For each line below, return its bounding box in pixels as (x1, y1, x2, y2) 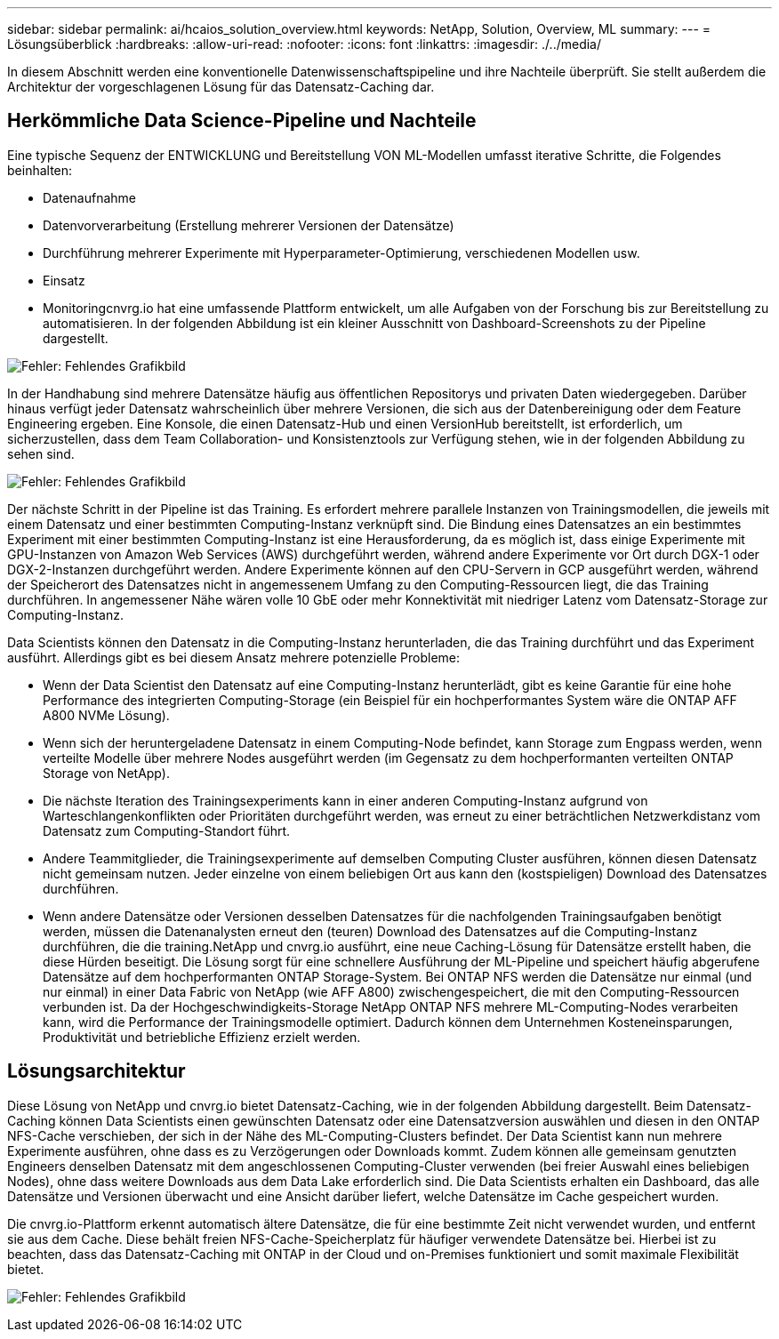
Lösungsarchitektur (7, 1060, 186, 1083)
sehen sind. (7, 445, 75, 461)
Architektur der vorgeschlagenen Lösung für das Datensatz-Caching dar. (7, 79, 435, 94)
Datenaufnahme (43, 189, 136, 205)
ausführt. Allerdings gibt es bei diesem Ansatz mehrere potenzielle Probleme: (7, 649, 461, 665)
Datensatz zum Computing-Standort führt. (43, 822, 291, 838)
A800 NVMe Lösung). (43, 707, 170, 723)
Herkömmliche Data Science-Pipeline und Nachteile (7, 109, 477, 132)
